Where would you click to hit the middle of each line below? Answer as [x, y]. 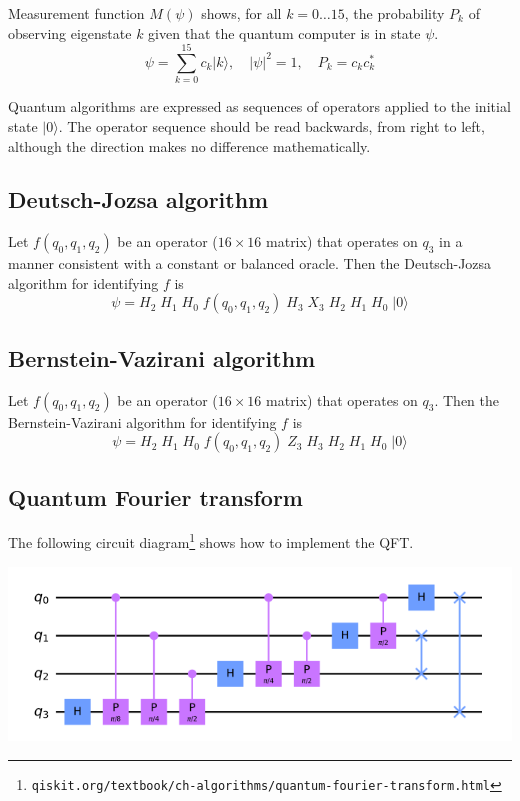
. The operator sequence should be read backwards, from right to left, [271, 125]
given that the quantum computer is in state [284, 32]
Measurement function [76, 13]
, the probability [394, 13]
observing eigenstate [70, 32]
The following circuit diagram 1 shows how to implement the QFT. [211, 541]
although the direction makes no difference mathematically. [189, 145]
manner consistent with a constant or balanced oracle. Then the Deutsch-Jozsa [250, 263]
